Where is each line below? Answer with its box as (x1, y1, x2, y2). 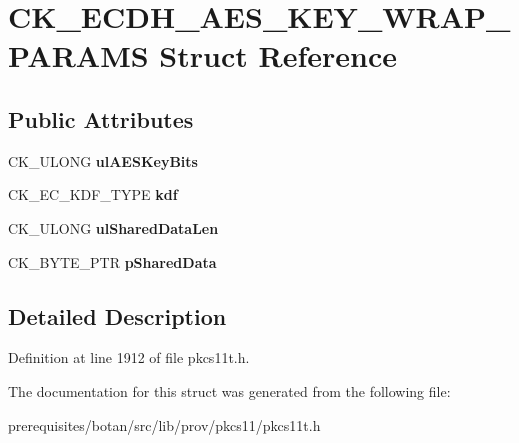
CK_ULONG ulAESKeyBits (8, 150, 198, 171)
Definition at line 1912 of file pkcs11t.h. (8, 347, 250, 368)
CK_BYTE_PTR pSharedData (8, 251, 217, 272)
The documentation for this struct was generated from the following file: (8, 380, 451, 401)
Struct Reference (159, 35, 397, 76)
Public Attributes (8, 103, 194, 134)
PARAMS (8, 35, 149, 76)
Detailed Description (8, 300, 227, 331)
